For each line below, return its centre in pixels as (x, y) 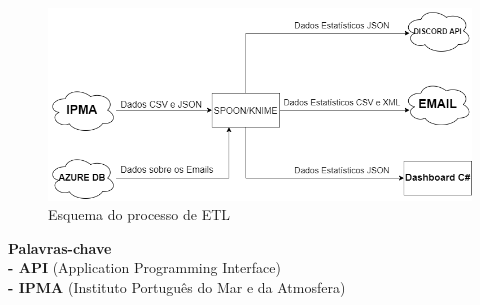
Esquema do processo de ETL (139, 214)
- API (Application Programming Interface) (144, 267)
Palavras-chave (60, 247)
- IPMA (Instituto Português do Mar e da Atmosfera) (177, 286)
